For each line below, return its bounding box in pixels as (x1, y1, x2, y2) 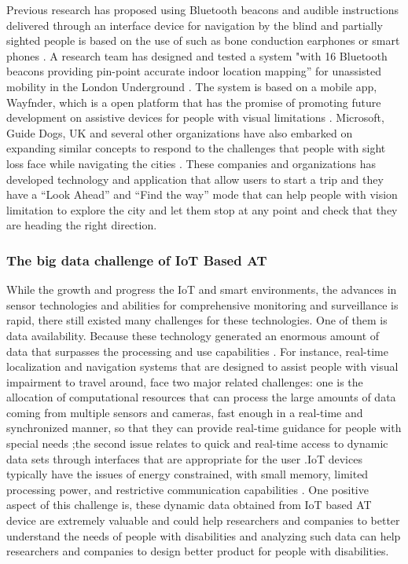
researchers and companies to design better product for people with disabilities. (6, 543, 389, 559)
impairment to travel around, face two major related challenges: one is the (6, 373, 363, 390)
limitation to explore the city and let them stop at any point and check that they (6, 201, 398, 218)
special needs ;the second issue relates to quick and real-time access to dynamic (6, 435, 388, 452)
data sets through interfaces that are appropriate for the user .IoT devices (6, 450, 362, 467)
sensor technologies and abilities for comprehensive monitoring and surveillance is (6, 296, 399, 313)
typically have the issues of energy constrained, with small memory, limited (6, 466, 369, 482)
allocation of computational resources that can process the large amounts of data (6, 389, 396, 405)
